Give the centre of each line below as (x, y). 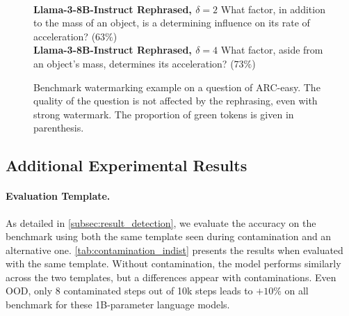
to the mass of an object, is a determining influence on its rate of (172, 23)
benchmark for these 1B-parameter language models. (118, 305)
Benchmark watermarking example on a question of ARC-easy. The (177, 87)
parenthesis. (59, 128)
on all (297, 291)
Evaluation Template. (58, 196)
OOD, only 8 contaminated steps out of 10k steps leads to (129, 291)
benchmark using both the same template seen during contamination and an (169, 236)
